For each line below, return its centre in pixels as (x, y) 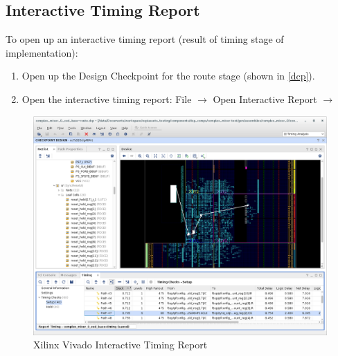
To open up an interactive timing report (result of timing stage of (145, 39)
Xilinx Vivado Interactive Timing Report (121, 345)
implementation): (42, 52)
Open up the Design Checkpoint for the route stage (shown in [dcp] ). (168, 76)
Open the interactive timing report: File (107, 99)
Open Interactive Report (265, 99)
